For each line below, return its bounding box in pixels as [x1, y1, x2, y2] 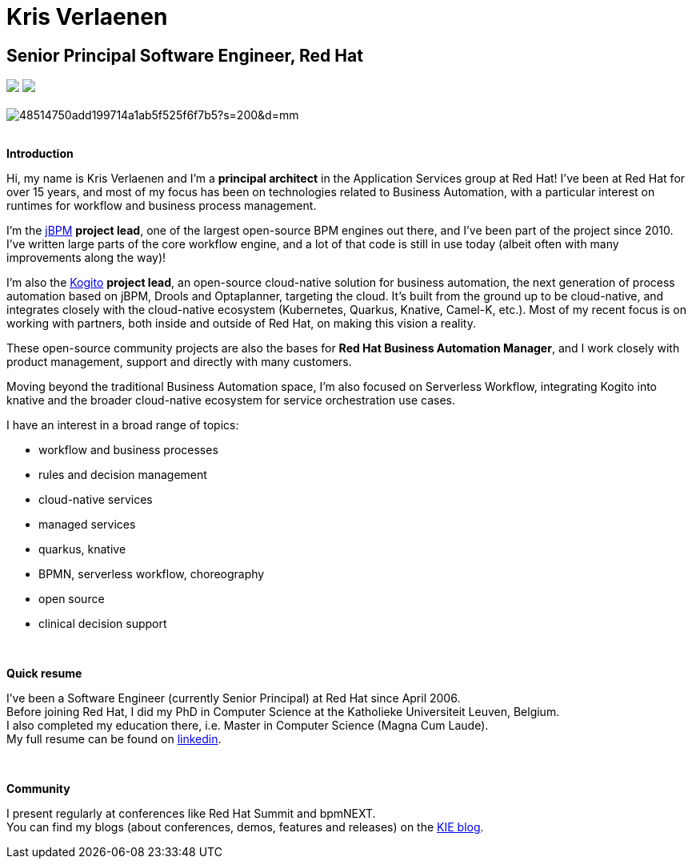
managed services [38, 517, 136, 532]
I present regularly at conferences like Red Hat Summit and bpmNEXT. [6, 807, 376, 821]
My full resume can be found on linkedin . [6, 732, 222, 746]
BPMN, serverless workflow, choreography [38, 567, 265, 581]
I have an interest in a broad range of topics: [6, 418, 239, 432]
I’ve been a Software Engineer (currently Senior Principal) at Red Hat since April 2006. [6, 691, 461, 706]
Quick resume [6, 666, 82, 681]
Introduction [6, 147, 74, 161]
